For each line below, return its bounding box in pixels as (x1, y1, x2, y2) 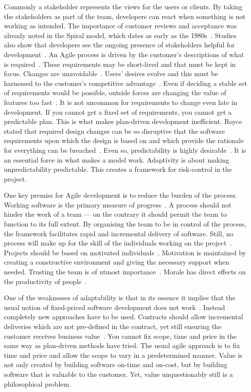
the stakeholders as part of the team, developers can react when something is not (4, 11, 246, 21)
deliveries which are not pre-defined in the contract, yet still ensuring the (4, 321, 221, 331)
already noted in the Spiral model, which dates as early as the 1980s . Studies (4, 30, 237, 40)
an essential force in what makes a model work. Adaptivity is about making (4, 154, 230, 165)
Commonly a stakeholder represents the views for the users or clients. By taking (4, 1, 243, 11)
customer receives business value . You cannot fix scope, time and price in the (4, 330, 237, 341)
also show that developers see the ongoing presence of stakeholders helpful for (4, 40, 235, 50)
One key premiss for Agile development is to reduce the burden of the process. (4, 190, 237, 200)
